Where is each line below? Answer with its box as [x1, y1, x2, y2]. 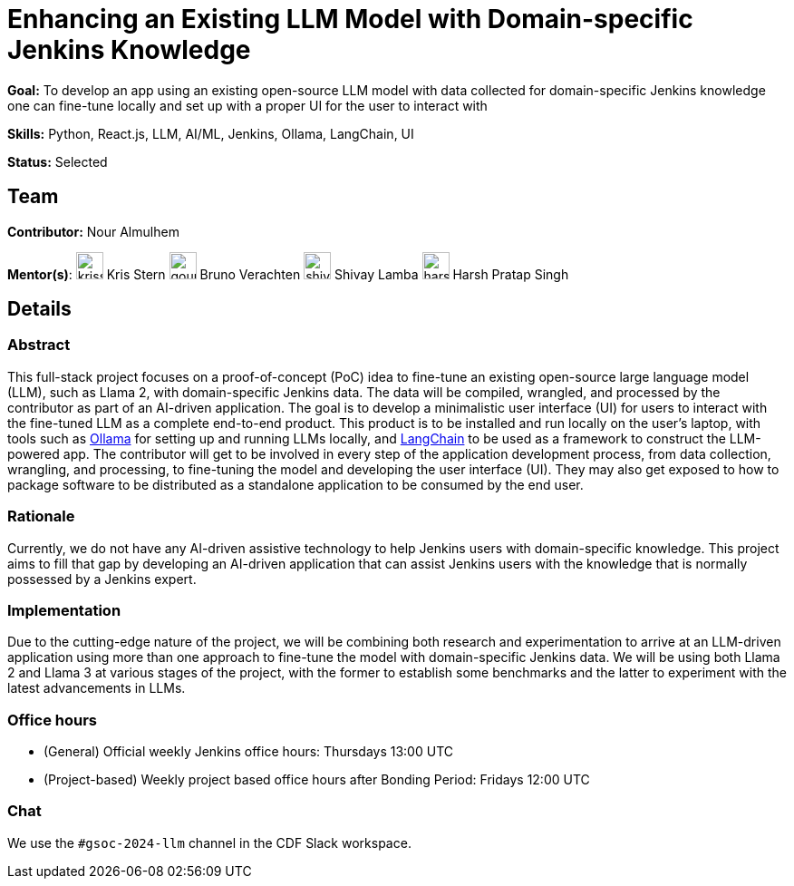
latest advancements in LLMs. [7, 680, 186, 696]
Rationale [7, 507, 75, 526]
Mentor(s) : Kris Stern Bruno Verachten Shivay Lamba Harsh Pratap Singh [7, 266, 569, 282]
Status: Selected [7, 153, 108, 170]
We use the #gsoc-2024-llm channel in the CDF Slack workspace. [7, 834, 412, 851]
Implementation [7, 600, 121, 619]
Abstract [7, 336, 71, 355]
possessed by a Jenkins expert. [7, 570, 197, 587]
